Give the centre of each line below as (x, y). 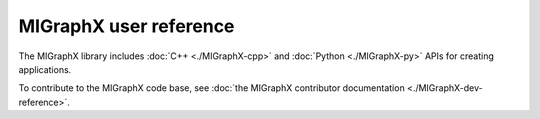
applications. (45, 69)
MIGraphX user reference (126, 26)
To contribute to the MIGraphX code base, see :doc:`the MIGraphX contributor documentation (211, 88)
